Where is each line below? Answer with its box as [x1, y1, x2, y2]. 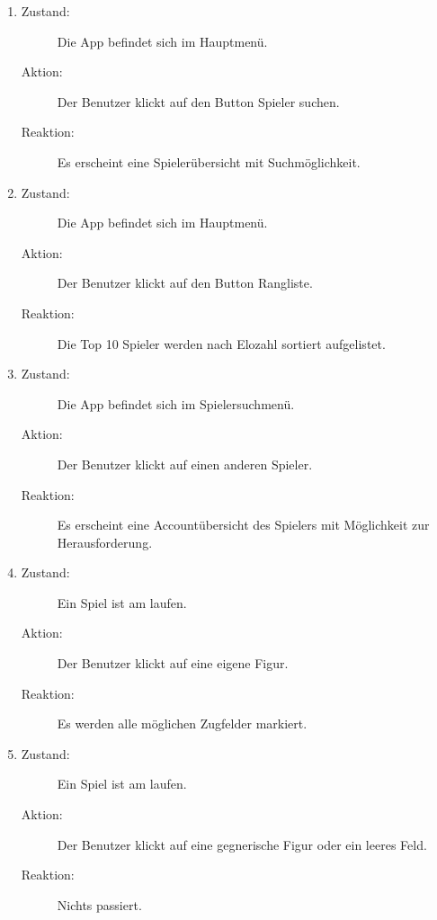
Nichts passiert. [57, 895, 142, 914]
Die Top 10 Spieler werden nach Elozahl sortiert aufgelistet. [57, 334, 386, 353]
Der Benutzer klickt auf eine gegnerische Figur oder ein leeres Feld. [57, 835, 427, 853]
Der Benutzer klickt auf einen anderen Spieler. [57, 454, 313, 473]
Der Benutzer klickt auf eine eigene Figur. [57, 654, 289, 673]
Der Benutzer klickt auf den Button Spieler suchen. [57, 92, 340, 111]
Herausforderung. [57, 532, 153, 551]
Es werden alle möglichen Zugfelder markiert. [57, 714, 308, 733]
